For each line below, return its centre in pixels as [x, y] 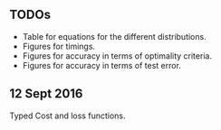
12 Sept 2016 [46, 94]
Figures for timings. [59, 46]
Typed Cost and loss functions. [67, 116]
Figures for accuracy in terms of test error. [101, 65]
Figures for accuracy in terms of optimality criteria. [117, 56]
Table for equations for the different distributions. [114, 36]
